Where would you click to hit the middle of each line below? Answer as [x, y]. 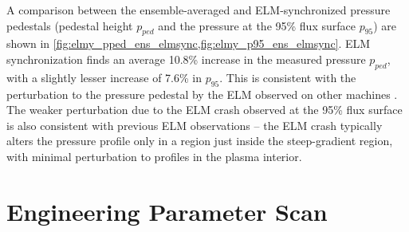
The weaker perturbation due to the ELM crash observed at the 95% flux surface [204, 110]
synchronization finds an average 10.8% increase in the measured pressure [186, 59]
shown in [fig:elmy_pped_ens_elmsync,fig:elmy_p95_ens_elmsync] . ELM [189, 43]
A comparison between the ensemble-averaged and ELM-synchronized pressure [199, 10]
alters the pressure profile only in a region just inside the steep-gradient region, [200, 141]
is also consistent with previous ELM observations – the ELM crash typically [195, 125]
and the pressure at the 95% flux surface [257, 25]
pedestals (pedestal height [70, 25]
